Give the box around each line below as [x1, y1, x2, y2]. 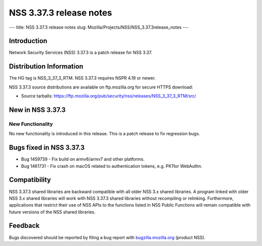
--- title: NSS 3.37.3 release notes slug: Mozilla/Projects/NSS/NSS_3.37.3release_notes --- [9, 24, 189, 30]
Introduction [9, 37, 48, 45]
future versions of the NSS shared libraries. [9, 209, 96, 215]
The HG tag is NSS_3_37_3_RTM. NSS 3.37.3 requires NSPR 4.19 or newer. [9, 75, 156, 81]
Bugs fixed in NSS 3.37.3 [9, 143, 85, 152]
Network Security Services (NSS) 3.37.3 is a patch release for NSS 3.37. [9, 50, 152, 55]
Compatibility [9, 176, 51, 184]
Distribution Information [9, 62, 83, 70]
